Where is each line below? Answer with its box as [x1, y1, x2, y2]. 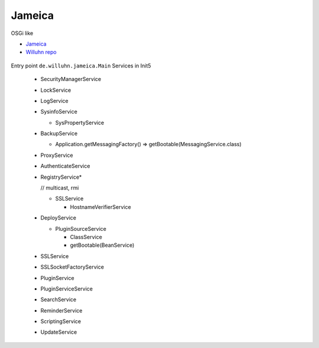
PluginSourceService [55, 225, 106, 232]
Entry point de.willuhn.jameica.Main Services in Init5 [11, 62, 151, 69]
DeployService [40, 214, 77, 221]
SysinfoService [40, 108, 78, 115]
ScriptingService [40, 318, 82, 325]
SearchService [40, 296, 77, 303]
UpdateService [40, 328, 77, 336]
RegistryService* [40, 173, 82, 181]
